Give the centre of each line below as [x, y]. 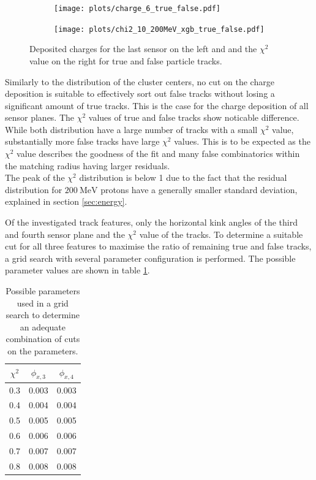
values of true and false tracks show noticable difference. [194, 117]
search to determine [43, 315]
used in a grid [43, 303]
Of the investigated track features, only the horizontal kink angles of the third [151, 222]
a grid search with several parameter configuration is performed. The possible [150, 258]
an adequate [43, 326]
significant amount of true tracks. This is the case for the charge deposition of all [157, 105]
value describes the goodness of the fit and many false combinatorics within [158, 154]
